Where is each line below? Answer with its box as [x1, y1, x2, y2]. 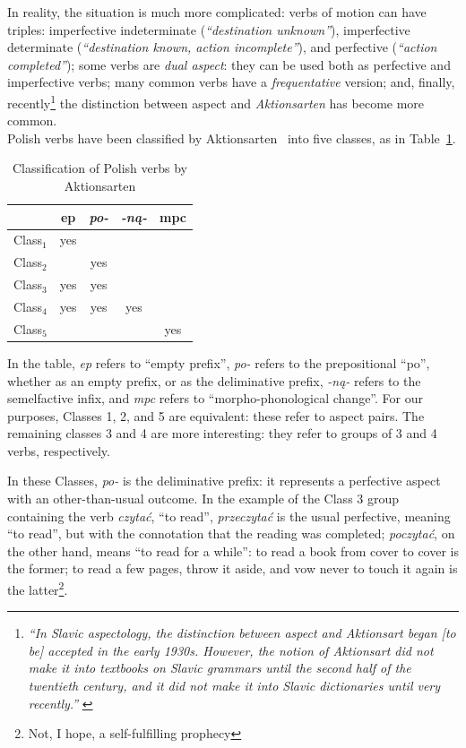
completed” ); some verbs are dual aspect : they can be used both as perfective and [7, 55, 451, 73]
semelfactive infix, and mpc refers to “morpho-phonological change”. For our [7, 389, 423, 408]
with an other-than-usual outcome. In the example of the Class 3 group [7, 489, 400, 508]
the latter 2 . [7, 578, 68, 598]
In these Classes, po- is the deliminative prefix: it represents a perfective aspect [7, 471, 441, 490]
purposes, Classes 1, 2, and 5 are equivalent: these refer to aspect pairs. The [7, 406, 425, 425]
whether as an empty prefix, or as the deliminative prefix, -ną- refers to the [7, 371, 421, 390]
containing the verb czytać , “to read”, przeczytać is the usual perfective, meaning [7, 506, 451, 525]
